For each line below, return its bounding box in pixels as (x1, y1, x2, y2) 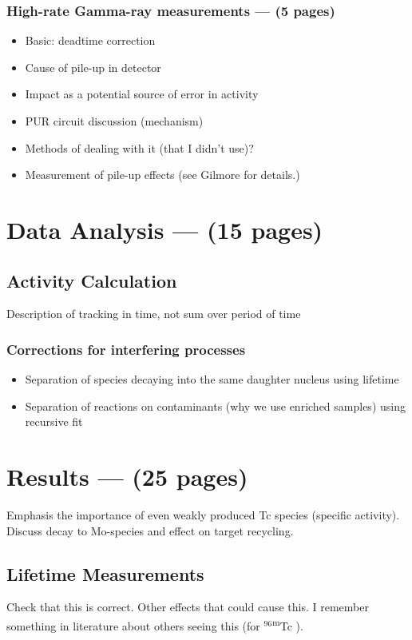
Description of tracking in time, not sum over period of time (6, 305, 301, 322)
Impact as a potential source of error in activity (25, 85, 259, 102)
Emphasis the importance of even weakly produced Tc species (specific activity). (6, 507, 400, 523)
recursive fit (25, 413, 83, 430)
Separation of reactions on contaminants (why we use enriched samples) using (25, 397, 406, 414)
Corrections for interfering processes (6, 339, 246, 359)
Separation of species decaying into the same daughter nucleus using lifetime (25, 371, 399, 388)
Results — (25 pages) (6, 460, 248, 493)
